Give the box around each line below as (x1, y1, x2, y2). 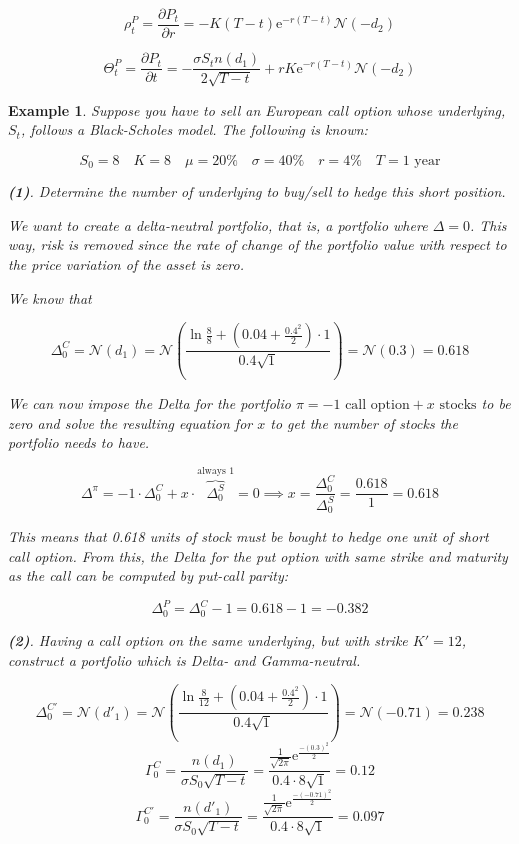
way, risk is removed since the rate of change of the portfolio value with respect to (8, 234, 507, 255)
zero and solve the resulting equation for (8, 412, 253, 433)
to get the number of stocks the (270, 412, 458, 433)
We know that (8, 287, 92, 308)
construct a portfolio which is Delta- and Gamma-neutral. (8, 649, 361, 670)
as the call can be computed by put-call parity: (8, 565, 289, 586)
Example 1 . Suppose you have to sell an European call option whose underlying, (8, 99, 506, 120)
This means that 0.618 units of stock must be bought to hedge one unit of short (8, 526, 489, 547)
